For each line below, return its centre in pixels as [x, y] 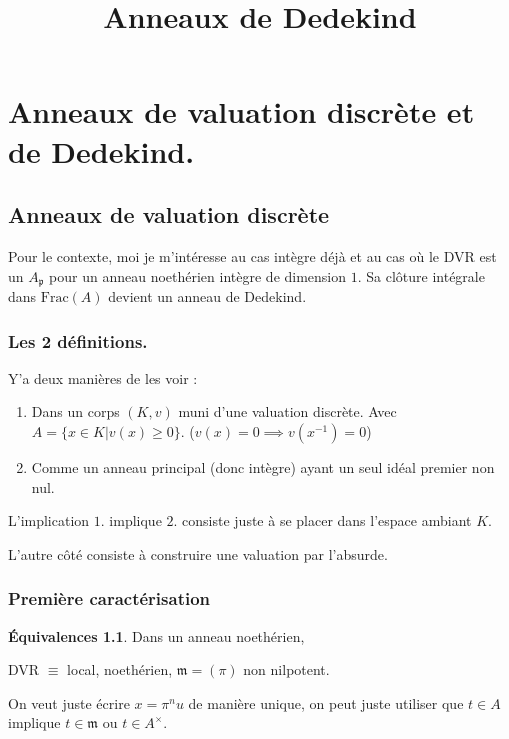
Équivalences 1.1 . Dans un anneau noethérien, [156, 635]
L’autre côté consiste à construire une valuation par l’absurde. [198, 553]
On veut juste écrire [69, 702]
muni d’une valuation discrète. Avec [287, 411]
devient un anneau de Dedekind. [207, 296]
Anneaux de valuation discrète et [241, 111]
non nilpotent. [286, 669]
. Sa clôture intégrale [421, 275]
